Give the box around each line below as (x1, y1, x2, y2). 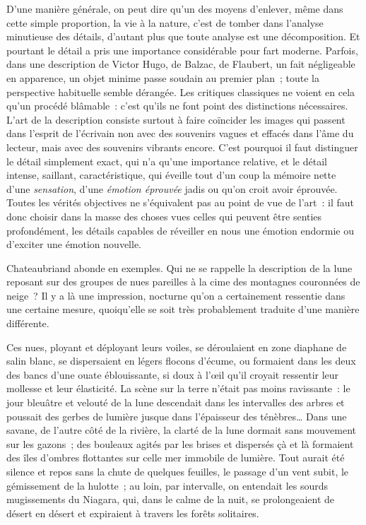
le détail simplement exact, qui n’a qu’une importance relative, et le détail (6, 153, 327, 168)
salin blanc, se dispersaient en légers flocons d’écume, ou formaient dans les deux (6, 353, 356, 368)
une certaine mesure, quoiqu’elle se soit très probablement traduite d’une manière (6, 302, 360, 317)
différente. (6, 316, 49, 331)
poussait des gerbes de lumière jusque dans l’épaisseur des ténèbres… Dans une (6, 408, 347, 423)
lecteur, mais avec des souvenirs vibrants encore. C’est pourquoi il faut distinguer (6, 139, 358, 154)
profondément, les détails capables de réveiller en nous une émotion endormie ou (6, 223, 354, 237)
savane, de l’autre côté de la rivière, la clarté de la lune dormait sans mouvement (6, 423, 357, 437)
